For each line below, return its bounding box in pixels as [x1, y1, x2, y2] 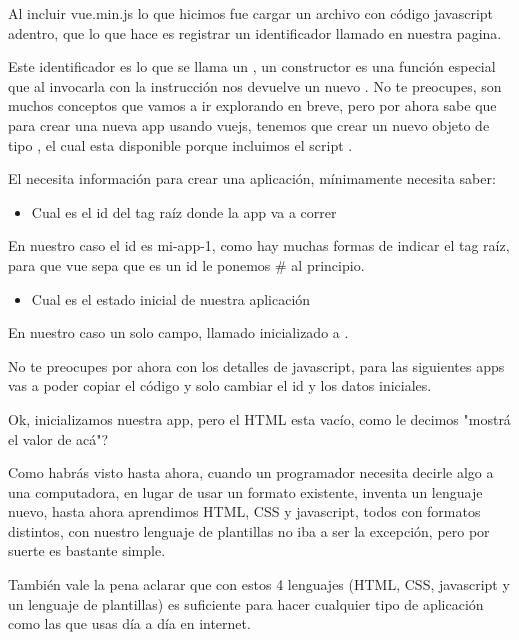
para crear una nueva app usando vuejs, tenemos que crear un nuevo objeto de [8, 114, 490, 135]
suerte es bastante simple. [8, 540, 166, 561]
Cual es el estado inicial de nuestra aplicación [31, 288, 311, 309]
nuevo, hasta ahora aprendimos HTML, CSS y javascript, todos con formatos [8, 501, 481, 522]
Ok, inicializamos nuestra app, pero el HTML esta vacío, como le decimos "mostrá [8, 408, 511, 429]
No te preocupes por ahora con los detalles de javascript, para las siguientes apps [8, 355, 505, 376]
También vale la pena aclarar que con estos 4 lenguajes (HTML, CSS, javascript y [8, 574, 510, 595]
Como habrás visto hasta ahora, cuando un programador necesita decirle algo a [8, 462, 494, 483]
